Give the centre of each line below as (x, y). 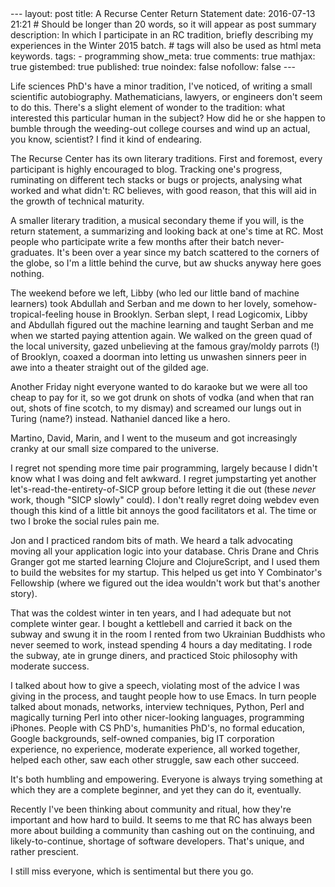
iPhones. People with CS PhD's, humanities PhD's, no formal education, (158, 728)
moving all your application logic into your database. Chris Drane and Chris (165, 551)
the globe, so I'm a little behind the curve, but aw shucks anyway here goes (166, 263)
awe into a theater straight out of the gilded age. (110, 367)
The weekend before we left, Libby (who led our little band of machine (155, 293)
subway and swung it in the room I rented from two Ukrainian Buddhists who (168, 634)
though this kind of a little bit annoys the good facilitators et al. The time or (163, 510)
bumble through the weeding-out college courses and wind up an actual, (160, 128)
